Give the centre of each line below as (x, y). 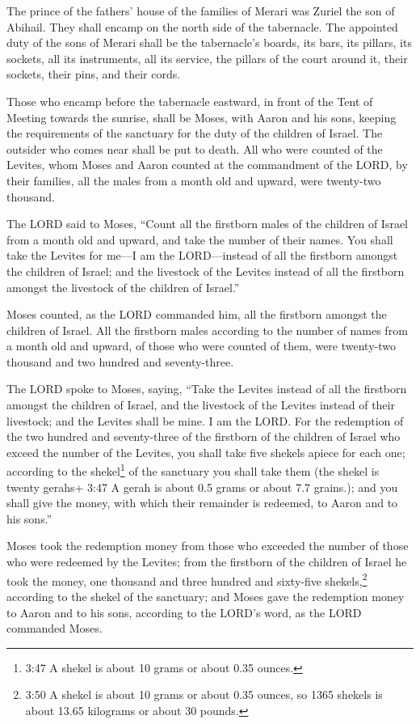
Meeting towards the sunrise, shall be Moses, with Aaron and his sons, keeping (202, 117)
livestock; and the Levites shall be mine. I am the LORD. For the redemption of (205, 420)
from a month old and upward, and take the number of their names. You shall (200, 239)
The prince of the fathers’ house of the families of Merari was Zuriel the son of (201, 11)
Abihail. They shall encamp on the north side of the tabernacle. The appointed (202, 26)
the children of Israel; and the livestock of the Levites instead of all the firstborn (206, 271)
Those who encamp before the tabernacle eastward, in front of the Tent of (190, 101)
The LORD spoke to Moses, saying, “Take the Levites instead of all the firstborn (207, 389)
